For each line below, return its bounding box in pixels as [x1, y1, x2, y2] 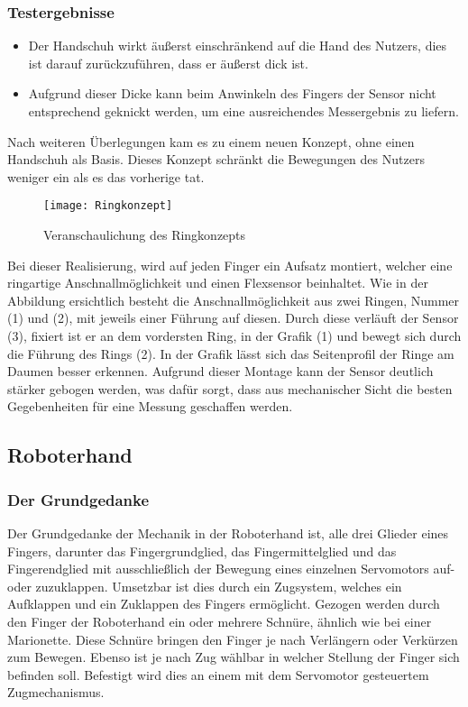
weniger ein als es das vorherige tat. [7, 167, 205, 186]
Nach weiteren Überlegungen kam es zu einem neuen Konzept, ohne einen [7, 132, 415, 151]
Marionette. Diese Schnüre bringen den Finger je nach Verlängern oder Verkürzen [7, 629, 458, 648]
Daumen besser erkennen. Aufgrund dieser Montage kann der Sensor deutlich [7, 362, 434, 381]
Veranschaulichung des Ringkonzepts [43, 225, 246, 244]
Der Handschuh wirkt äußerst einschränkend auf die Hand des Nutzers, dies [28, 36, 447, 55]
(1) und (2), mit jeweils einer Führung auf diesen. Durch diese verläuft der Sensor [7, 308, 459, 327]
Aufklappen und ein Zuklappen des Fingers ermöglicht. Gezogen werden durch [7, 594, 440, 613]
